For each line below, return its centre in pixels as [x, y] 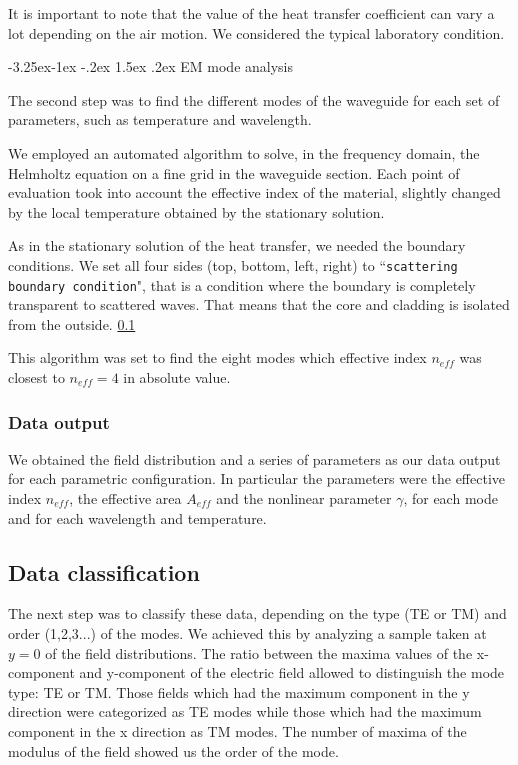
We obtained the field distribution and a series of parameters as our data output [254, 458]
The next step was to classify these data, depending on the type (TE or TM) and [257, 613]
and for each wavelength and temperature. [137, 517]
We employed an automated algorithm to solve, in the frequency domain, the [244, 152]
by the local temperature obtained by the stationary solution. [196, 211]
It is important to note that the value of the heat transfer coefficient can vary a [251, 13]
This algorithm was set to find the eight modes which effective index [217, 357]
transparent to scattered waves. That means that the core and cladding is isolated [259, 304]
